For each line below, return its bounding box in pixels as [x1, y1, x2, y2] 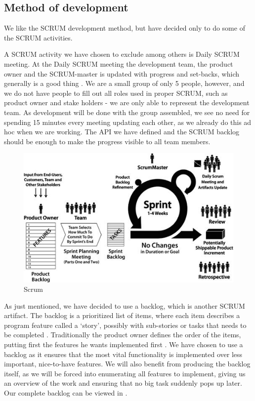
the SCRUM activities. [4, 32, 73, 42]
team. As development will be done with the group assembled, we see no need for [4, 107, 250, 117]
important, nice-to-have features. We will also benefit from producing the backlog [4, 359, 251, 369]
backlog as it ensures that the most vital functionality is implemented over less [4, 349, 243, 359]
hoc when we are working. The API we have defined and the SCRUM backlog [4, 126, 240, 137]
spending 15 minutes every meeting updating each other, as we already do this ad [4, 117, 252, 127]
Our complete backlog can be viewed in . [4, 388, 127, 398]
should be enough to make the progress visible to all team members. [4, 136, 211, 146]
